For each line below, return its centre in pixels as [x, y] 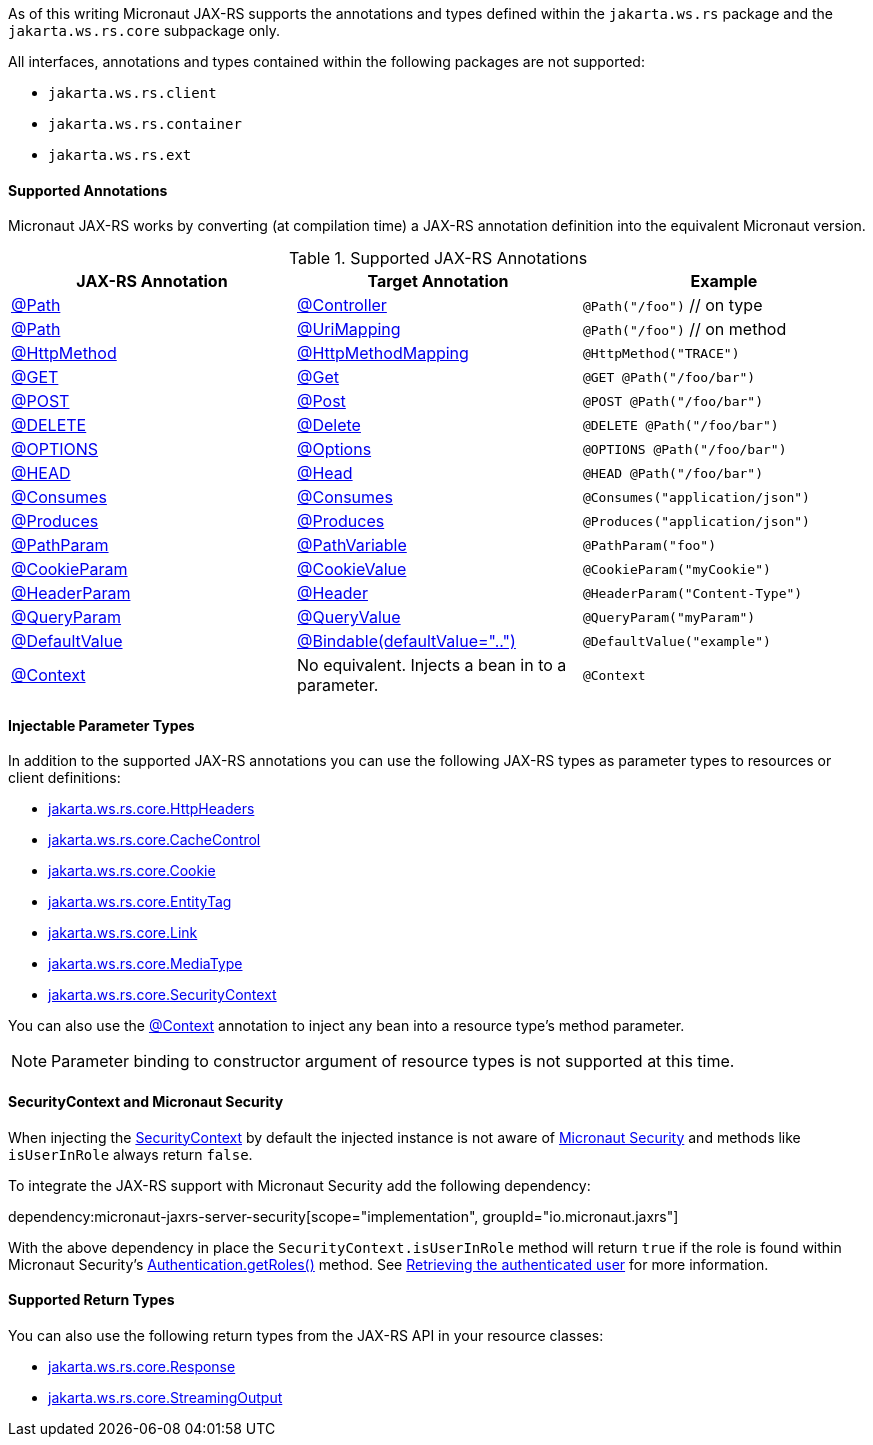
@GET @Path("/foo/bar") [669, 377]
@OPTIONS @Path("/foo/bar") [684, 449]
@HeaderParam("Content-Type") [692, 593]
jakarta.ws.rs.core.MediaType [145, 964]
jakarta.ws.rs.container [145, 124]
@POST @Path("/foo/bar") [672, 401]
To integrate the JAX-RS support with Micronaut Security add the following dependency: [299, 1185]
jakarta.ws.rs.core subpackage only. [144, 30]
